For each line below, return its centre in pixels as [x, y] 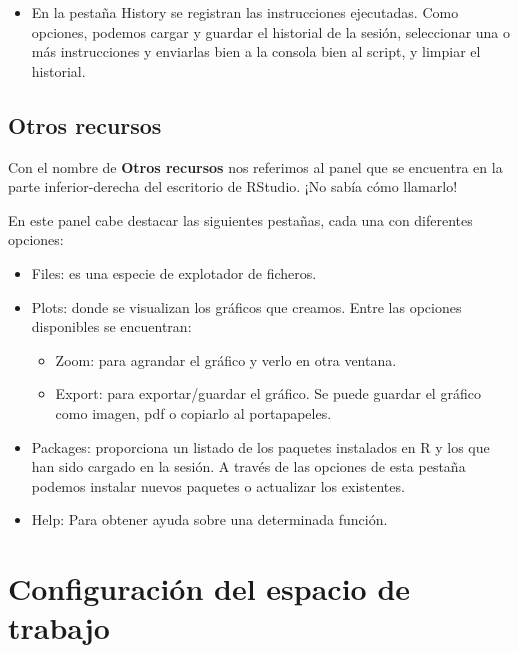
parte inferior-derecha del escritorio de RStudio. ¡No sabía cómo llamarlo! [233, 186]
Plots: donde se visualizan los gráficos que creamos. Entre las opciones [246, 306]
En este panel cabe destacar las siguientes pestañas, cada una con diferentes [240, 219]
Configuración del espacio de [209, 588]
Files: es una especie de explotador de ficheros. [174, 272]
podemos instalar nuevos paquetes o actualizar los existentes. [218, 485]
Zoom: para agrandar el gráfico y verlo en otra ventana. [226, 359]
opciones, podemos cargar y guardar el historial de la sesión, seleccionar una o [271, 31]
